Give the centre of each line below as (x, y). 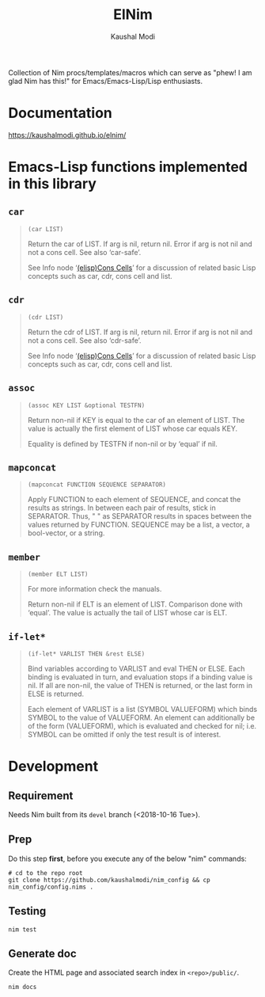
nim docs (23, 987)
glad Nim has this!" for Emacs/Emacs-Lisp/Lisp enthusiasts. (106, 81)
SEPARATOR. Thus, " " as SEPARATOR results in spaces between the (139, 516)
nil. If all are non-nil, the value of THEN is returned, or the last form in (140, 685)
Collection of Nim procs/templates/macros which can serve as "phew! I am (130, 72)
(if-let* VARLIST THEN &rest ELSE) (86, 654)
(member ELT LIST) (58, 575)
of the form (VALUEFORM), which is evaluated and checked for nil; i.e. (142, 725)
